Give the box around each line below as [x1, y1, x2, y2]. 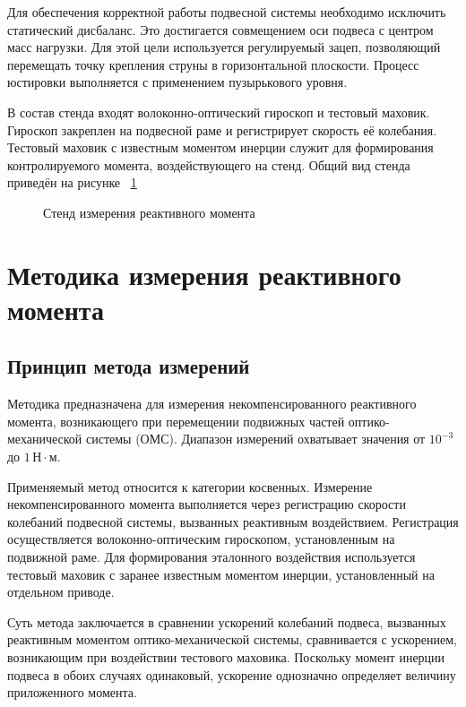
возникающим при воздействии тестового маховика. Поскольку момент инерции [7, 648, 445, 667]
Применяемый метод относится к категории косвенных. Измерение [7, 477, 373, 496]
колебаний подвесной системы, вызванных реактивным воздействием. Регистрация [7, 512, 459, 530]
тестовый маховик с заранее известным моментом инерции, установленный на [7, 565, 435, 583]
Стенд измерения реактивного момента [43, 203, 255, 221]
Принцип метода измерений [7, 352, 250, 380]
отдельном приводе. [7, 582, 115, 601]
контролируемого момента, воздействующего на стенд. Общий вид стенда [7, 155, 410, 174]
